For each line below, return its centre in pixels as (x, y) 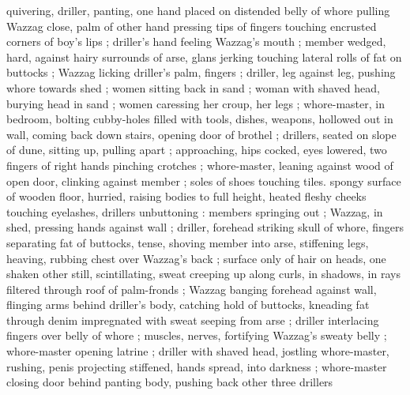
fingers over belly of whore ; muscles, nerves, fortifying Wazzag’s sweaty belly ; (197, 335)
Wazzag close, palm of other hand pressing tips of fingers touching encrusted (192, 26)
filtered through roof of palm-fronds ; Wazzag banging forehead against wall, (192, 289)
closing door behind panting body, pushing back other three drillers (170, 382)
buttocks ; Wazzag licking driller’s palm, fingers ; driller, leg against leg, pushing (201, 72)
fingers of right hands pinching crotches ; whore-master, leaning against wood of (200, 165)
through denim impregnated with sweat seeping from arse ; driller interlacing (193, 320)
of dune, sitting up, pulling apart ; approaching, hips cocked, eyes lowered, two (197, 150)
